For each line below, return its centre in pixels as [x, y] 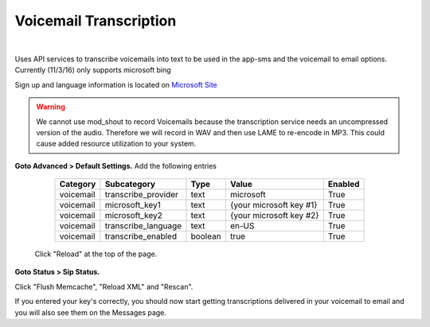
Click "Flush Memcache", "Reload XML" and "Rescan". [104, 286]
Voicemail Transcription [96, 21]
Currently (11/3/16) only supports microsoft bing [93, 70]
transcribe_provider [142, 195]
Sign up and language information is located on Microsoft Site [116, 84]
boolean [206, 236]
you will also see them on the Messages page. [91, 312]
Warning [51, 107]
